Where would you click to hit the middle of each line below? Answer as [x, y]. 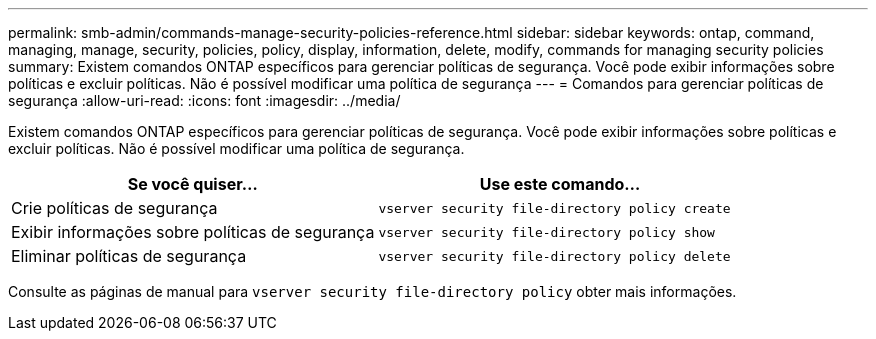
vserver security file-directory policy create [554, 208]
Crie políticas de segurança [114, 208]
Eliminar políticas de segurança [129, 256]
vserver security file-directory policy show [546, 232]
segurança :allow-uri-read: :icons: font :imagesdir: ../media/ [204, 100]
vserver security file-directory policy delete [554, 256]
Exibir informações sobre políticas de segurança [193, 232]
